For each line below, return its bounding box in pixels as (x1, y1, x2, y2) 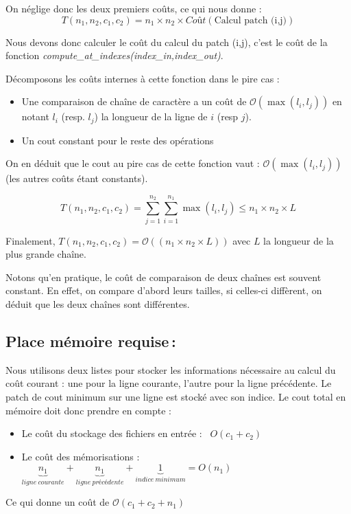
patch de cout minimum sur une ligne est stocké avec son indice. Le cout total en (5, 389, 346, 403)
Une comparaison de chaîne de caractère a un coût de (21, 94, 247, 109)
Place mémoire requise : (5, 330, 176, 351)
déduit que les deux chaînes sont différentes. (5, 296, 190, 311)
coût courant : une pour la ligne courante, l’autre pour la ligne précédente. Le (5, 376, 332, 390)
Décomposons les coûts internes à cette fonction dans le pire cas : (5, 71, 280, 85)
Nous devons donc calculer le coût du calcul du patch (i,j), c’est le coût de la (5, 34, 328, 49)
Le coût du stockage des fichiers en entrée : (21, 426, 202, 440)
